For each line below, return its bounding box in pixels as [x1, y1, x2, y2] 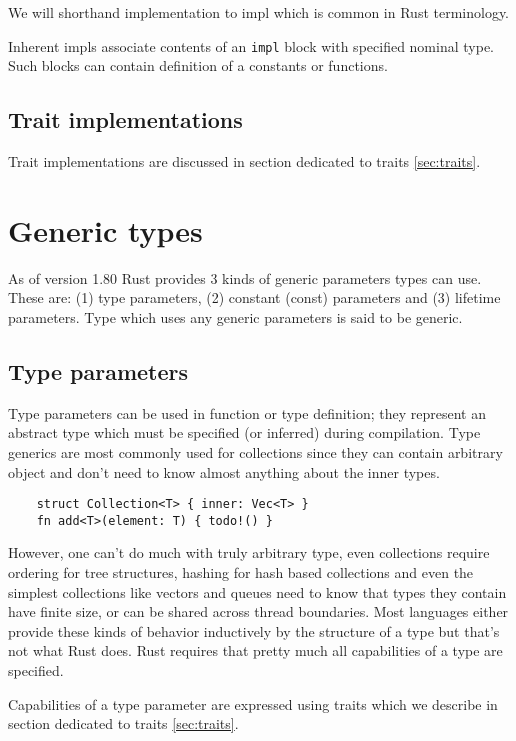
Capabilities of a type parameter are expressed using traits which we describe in [8, 693, 498, 714]
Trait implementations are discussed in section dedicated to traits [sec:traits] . [8, 151, 481, 172]
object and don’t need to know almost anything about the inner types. [8, 461, 440, 482]
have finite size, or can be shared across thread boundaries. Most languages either [8, 601, 509, 622]
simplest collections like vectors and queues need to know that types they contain [8, 581, 507, 602]
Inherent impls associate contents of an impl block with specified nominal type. [8, 35, 494, 56]
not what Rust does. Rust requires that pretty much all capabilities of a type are [8, 640, 503, 661]
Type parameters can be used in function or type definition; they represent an [8, 402, 487, 423]
